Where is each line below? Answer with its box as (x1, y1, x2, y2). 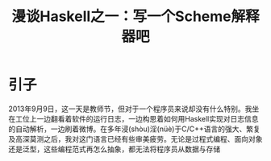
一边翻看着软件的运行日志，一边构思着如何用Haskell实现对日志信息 (35, 114, 259, 123)
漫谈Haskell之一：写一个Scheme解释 (11, 7, 260, 26)
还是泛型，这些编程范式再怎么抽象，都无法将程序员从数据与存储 (8, 144, 220, 154)
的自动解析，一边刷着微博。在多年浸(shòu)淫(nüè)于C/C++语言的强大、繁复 (8, 124, 261, 134)
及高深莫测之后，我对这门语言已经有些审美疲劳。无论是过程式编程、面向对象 (8, 134, 263, 143)
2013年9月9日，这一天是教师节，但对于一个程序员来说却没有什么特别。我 (8, 104, 252, 114)
